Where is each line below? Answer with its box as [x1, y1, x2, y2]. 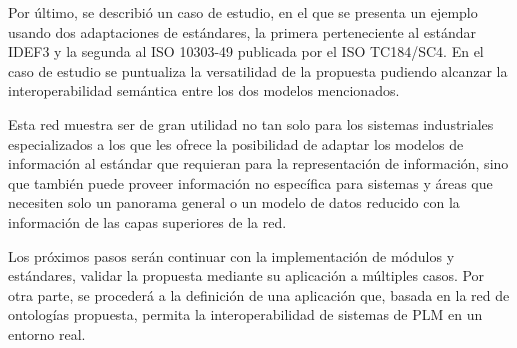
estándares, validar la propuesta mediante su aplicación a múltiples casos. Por [8, 265, 485, 286]
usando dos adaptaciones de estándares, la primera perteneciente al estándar [8, 21, 477, 42]
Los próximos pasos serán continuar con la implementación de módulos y [8, 245, 455, 266]
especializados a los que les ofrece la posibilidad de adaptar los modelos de [8, 133, 464, 154]
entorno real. [8, 323, 86, 344]
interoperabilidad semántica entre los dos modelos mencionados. [8, 80, 400, 101]
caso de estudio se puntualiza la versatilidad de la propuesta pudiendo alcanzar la [8, 60, 508, 81]
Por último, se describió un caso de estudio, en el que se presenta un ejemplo [8, 2, 478, 22]
